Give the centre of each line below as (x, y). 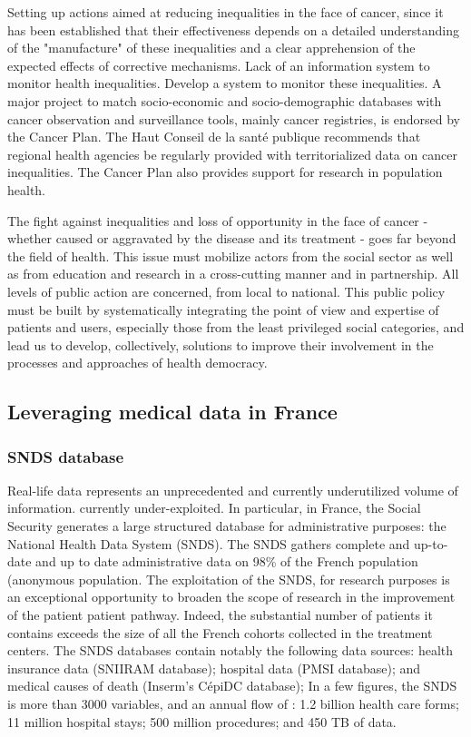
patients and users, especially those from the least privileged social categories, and (236, 327)
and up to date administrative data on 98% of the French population (227, 561)
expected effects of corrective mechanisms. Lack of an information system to (219, 65)
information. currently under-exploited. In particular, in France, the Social (214, 508)
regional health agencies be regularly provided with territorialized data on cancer (232, 154)
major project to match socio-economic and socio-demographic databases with (225, 100)
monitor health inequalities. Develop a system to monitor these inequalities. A (225, 83)
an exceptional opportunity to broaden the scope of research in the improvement (231, 597)
